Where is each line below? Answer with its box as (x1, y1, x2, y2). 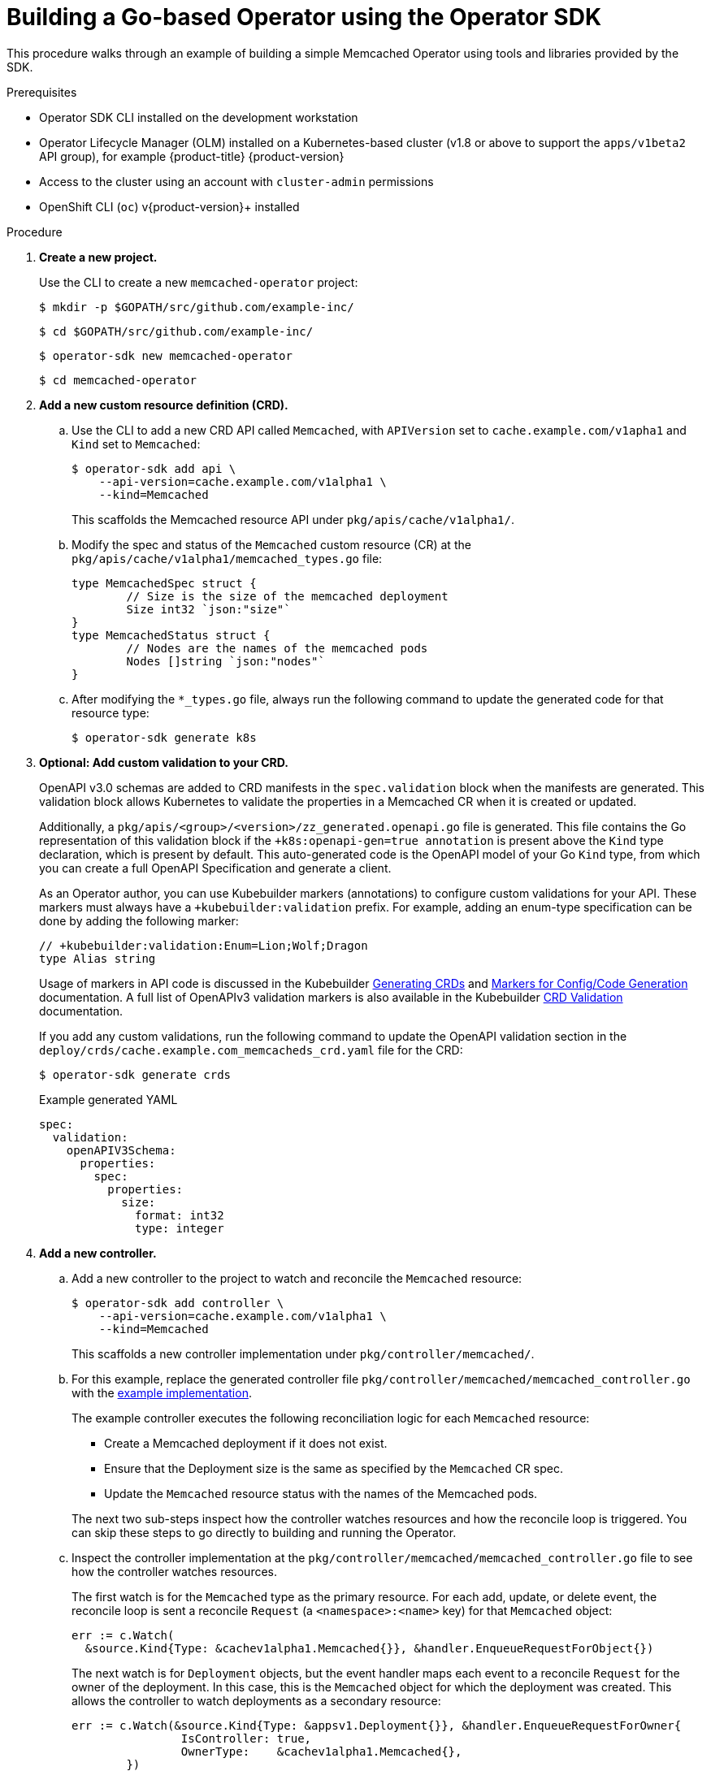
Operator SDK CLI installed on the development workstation (39, 110, 358, 124)
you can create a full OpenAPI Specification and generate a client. (39, 860, 392, 875)
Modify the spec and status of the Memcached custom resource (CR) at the (72, 537, 471, 552)
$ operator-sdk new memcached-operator (39, 349, 293, 362)
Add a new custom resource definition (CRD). (39, 397, 288, 412)
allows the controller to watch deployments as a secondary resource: (72, 1693, 441, 1708)
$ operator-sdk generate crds (39, 1067, 232, 1081)
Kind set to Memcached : (72, 436, 201, 451)
